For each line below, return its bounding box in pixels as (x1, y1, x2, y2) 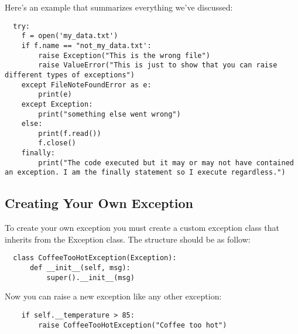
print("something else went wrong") (38, 110, 181, 118)
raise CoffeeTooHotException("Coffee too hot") (38, 321, 227, 329)
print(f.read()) (38, 129, 101, 138)
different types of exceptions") (5, 70, 135, 79)
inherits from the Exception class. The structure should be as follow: (5, 233, 251, 245)
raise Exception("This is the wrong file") (38, 51, 210, 60)
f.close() (38, 139, 76, 148)
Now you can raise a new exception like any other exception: (5, 290, 222, 302)
